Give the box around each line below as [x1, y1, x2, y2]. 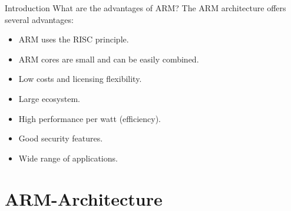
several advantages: [5, 13, 74, 25]
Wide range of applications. [18, 151, 118, 164]
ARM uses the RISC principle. [18, 33, 129, 45]
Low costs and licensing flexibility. [18, 72, 142, 85]
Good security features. [18, 132, 103, 144]
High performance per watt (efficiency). [18, 112, 161, 124]
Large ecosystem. [18, 92, 80, 104]
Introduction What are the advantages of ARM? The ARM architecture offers [5, 2, 286, 14]
